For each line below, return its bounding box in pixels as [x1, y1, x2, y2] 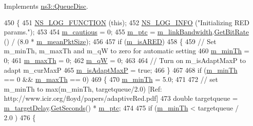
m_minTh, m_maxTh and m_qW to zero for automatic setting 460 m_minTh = [4, 46, 250, 56]
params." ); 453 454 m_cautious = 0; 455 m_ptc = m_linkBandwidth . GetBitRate [4, 27, 249, 37]
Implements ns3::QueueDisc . [4, 1, 88, 11]
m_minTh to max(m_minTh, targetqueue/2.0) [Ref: [4, 83, 162, 94]
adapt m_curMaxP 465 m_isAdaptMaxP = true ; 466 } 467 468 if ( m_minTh [4, 64, 237, 75]
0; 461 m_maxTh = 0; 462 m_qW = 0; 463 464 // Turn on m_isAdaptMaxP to [4, 55, 246, 65]
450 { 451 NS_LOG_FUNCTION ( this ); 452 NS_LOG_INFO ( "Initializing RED [4, 17, 250, 27]
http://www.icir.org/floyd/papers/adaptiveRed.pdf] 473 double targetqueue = [4, 93, 238, 103]
